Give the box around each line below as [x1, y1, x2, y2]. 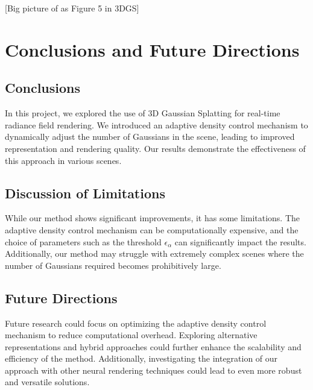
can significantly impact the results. [174, 235, 306, 248]
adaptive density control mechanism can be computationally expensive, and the [5, 223, 299, 236]
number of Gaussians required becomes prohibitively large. [5, 259, 221, 271]
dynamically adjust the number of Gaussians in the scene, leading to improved [5, 130, 295, 143]
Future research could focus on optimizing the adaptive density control [5, 316, 267, 329]
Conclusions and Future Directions [5, 37, 300, 61]
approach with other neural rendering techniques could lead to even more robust [5, 363, 302, 376]
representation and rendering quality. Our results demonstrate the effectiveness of [5, 142, 306, 154]
